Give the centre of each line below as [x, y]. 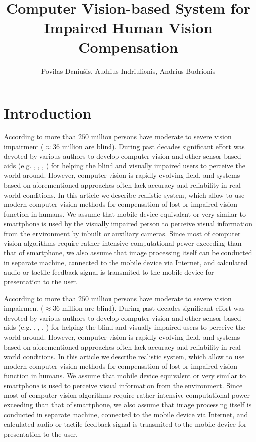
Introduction [48, 113]
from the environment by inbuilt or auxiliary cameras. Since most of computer [122, 233]
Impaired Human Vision [128, 27]
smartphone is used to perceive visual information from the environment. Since [123, 385]
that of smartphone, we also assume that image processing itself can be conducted [128, 253]
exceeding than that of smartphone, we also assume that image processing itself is [128, 405]
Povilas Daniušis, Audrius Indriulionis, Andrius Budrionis [128, 70]
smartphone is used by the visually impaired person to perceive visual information [128, 223]
